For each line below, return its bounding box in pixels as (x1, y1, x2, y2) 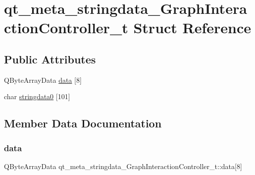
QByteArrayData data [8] (4, 74, 82, 85)
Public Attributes (4, 51, 96, 66)
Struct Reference (133, 17, 252, 38)
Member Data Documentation (4, 116, 162, 131)
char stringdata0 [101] (4, 91, 70, 102)
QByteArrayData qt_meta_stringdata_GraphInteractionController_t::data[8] (4, 161, 242, 171)
